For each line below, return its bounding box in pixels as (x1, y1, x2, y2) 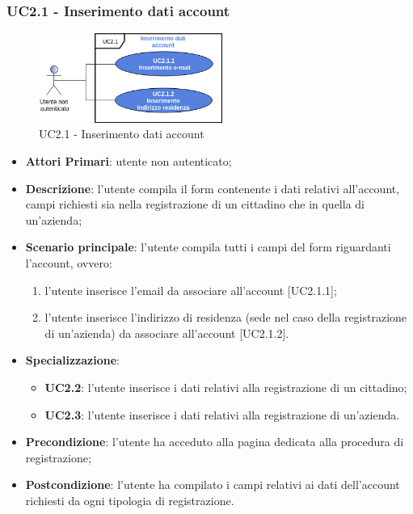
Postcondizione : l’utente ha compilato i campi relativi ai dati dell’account (25, 476, 400, 493)
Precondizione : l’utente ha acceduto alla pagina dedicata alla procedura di (25, 433, 404, 450)
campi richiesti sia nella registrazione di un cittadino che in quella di (25, 196, 365, 213)
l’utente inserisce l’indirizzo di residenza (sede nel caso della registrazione (44, 309, 407, 326)
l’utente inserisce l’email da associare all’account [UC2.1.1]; (44, 281, 337, 298)
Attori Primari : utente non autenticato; (25, 153, 232, 170)
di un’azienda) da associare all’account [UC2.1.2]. (44, 324, 289, 341)
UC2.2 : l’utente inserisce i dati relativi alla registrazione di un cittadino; (44, 379, 407, 396)
